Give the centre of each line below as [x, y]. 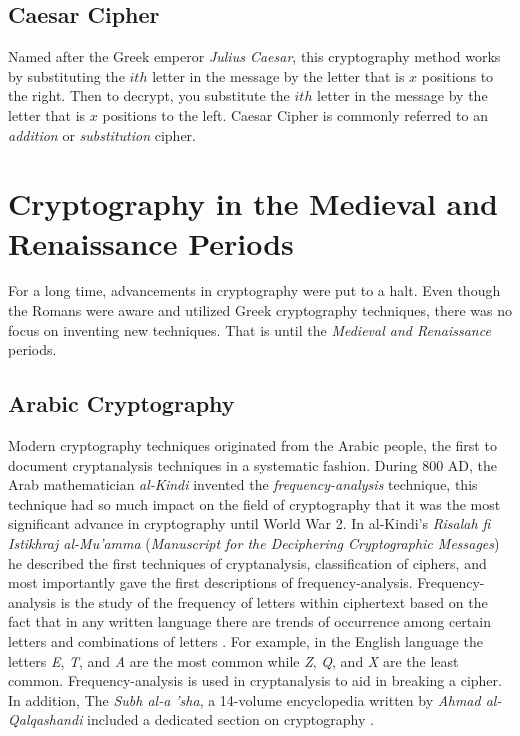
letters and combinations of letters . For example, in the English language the [245, 641]
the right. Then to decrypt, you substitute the [149, 95]
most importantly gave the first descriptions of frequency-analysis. [210, 582]
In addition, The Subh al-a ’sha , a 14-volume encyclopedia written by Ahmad [244, 699]
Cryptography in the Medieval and [253, 203]
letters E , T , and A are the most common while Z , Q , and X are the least [233, 660]
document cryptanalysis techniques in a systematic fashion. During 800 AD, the [252, 464]
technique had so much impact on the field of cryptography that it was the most [254, 503]
